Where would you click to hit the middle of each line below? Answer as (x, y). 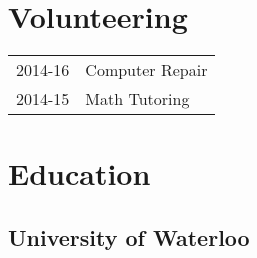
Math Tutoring (137, 99)
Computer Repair (146, 70)
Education (79, 173)
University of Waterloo (129, 236)
